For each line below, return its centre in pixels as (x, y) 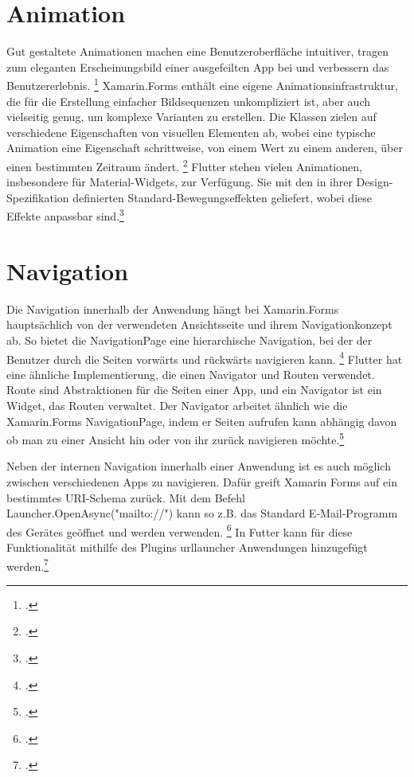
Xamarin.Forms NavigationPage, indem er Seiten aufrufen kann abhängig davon (202, 421)
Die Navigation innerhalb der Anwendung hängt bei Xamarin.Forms (173, 308)
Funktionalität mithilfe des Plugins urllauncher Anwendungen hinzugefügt (187, 547)
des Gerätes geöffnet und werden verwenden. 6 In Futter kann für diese (180, 530)
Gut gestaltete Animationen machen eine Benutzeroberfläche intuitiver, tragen (198, 51)
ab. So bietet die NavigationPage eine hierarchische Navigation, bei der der (189, 340)
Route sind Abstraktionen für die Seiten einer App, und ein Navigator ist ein (194, 390)
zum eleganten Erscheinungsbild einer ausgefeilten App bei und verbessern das (198, 66)
